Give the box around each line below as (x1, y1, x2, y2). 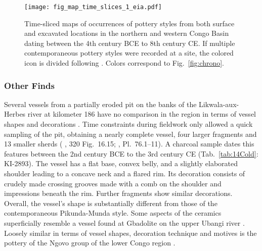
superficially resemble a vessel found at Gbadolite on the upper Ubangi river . (4, 217, 245, 228)
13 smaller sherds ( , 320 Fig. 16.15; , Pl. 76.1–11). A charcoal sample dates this (4, 138, 254, 149)
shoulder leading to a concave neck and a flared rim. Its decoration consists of (4, 168, 245, 178)
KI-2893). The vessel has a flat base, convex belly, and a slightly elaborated (4, 158, 238, 169)
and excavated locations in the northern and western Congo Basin (24, 28, 229, 38)
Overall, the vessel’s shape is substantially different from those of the (4, 197, 217, 208)
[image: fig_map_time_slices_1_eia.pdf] (24, 4, 162, 11)
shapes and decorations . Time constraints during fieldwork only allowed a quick (4, 119, 253, 129)
